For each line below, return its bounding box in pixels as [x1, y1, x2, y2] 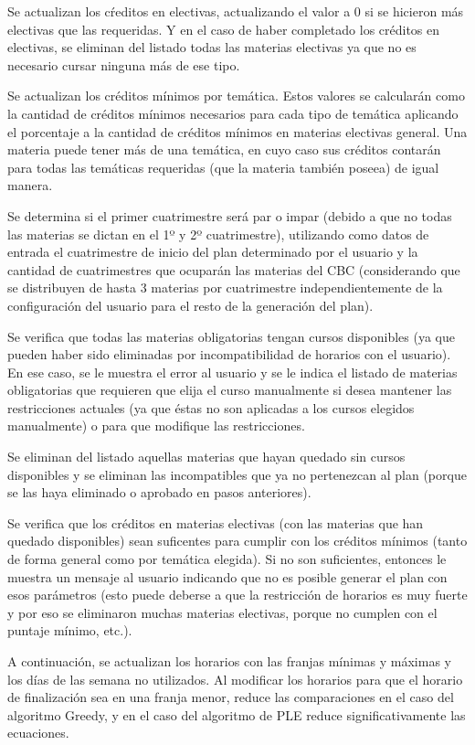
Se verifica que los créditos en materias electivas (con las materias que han [7, 513, 424, 532]
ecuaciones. [7, 723, 69, 742]
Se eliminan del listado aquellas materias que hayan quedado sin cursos [7, 447, 406, 466]
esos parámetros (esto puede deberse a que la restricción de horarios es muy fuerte [7, 585, 468, 604]
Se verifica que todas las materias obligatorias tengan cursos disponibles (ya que [7, 326, 455, 346]
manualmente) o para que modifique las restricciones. [7, 416, 305, 435]
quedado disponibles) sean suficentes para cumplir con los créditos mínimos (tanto [7, 531, 468, 550]
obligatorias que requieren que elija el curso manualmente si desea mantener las [7, 380, 452, 399]
